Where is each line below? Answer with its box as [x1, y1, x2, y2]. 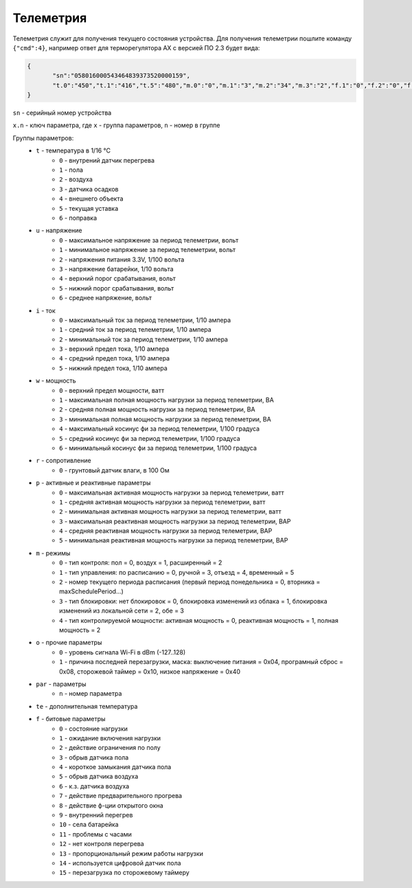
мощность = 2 [59, 626, 101, 634]
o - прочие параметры [36, 639, 102, 647]
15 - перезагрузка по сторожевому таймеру [59, 869, 190, 877]
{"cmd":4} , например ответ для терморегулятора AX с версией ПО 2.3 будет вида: [12, 43, 260, 52]
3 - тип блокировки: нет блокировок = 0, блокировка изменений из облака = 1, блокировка [59, 597, 328, 605]
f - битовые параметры [36, 715, 106, 723]
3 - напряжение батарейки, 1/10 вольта [59, 264, 174, 273]
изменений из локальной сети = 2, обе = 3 [59, 606, 185, 615]
